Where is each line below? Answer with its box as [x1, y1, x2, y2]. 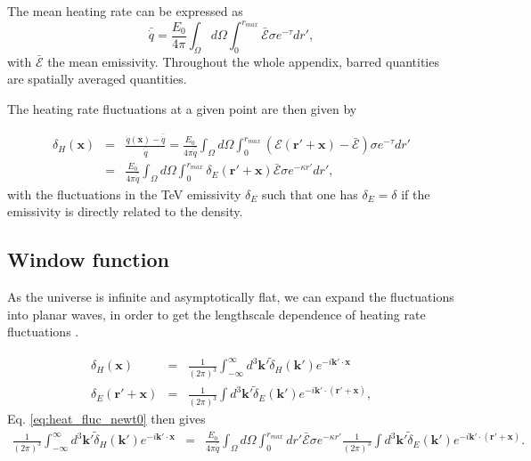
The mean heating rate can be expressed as [7, 2, 243, 20]
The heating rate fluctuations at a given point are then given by [7, 100, 357, 118]
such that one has [261, 184, 358, 203]
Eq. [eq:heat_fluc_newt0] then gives [7, 409, 206, 428]
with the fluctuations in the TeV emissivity [7, 184, 241, 203]
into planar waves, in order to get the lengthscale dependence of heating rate [7, 304, 426, 323]
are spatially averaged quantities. [7, 69, 187, 88]
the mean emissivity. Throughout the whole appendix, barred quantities [47, 52, 439, 70]
